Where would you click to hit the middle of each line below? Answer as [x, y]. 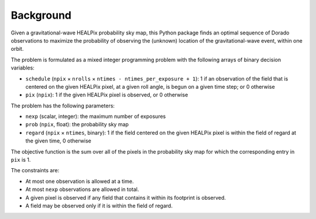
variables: [23, 68]
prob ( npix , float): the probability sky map [77, 124]
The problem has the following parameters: [63, 106]
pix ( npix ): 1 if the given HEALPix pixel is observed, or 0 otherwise [107, 95]
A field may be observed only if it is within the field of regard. [99, 206]
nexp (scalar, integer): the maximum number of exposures [96, 116]
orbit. [17, 49]
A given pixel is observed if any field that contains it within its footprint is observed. [126, 197]
